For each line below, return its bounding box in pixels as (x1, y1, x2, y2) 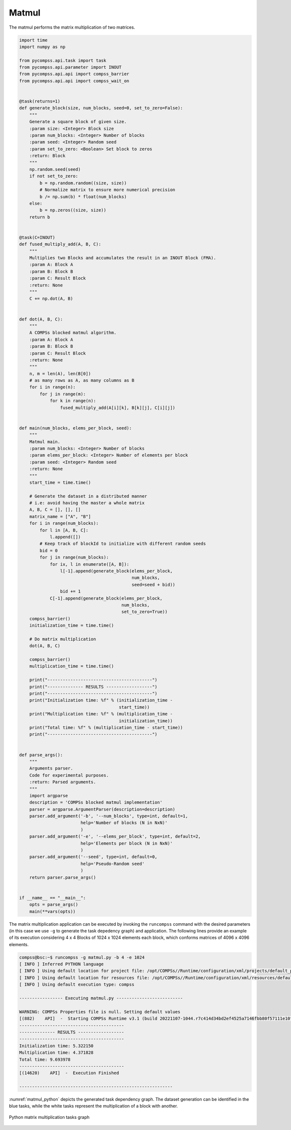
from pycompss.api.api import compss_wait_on (19, 78, 129, 84)
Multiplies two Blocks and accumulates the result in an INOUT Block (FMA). (29, 255, 216, 261)
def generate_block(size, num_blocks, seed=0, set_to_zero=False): (19, 105, 183, 111)
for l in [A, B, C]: (39, 527, 89, 533)
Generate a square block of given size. (29, 119, 127, 125)
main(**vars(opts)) (29, 909, 76, 914)
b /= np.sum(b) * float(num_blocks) (39, 194, 127, 199)
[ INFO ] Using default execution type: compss (19, 982, 134, 987)
